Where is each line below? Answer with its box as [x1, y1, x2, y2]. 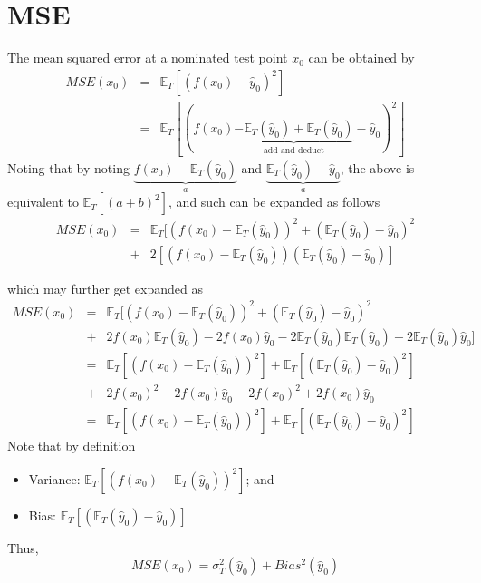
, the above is [340, 158, 415, 177]
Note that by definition [7, 436, 136, 455]
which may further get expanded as [7, 278, 203, 297]
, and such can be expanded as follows [168, 192, 380, 211]
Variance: [28, 469, 81, 488]
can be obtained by [308, 48, 415, 67]
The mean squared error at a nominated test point [7, 48, 288, 67]
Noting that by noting [7, 158, 130, 177]
